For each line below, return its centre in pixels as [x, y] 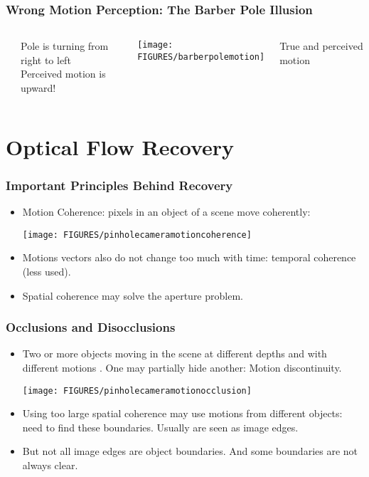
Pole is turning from [65, 46]
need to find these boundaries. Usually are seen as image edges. [160, 427]
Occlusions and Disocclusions [91, 327]
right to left [46, 59]
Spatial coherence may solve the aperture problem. [133, 295]
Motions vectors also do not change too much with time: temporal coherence [189, 257]
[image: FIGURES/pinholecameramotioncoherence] [137, 235]
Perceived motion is [63, 74]
